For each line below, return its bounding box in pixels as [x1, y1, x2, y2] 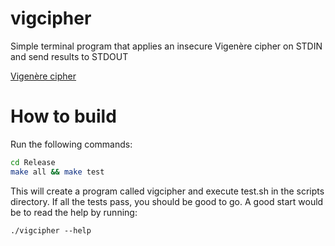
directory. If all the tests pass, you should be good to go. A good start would [10, 195, 324, 207]
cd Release [10, 157, 56, 167]
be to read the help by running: [10, 206, 138, 218]
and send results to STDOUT [10, 50, 129, 62]
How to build [10, 105, 117, 128]
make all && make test [10, 167, 105, 177]
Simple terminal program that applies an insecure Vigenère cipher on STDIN [10, 40, 323, 52]
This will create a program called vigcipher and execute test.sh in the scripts [10, 185, 325, 197]
